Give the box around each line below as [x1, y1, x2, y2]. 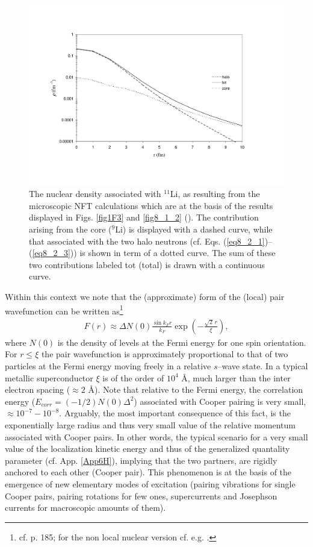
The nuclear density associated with [29, 187, 161, 200]
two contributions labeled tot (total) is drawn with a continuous [29, 258, 265, 270]
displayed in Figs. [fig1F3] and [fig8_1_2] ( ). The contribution [29, 211, 259, 223]
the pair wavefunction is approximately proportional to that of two [41, 348, 288, 360]
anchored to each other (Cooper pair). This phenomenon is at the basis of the [5, 466, 292, 478]
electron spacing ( [5, 383, 70, 396]
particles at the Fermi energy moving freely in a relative [5, 360, 211, 372]
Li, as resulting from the [170, 187, 260, 200]
